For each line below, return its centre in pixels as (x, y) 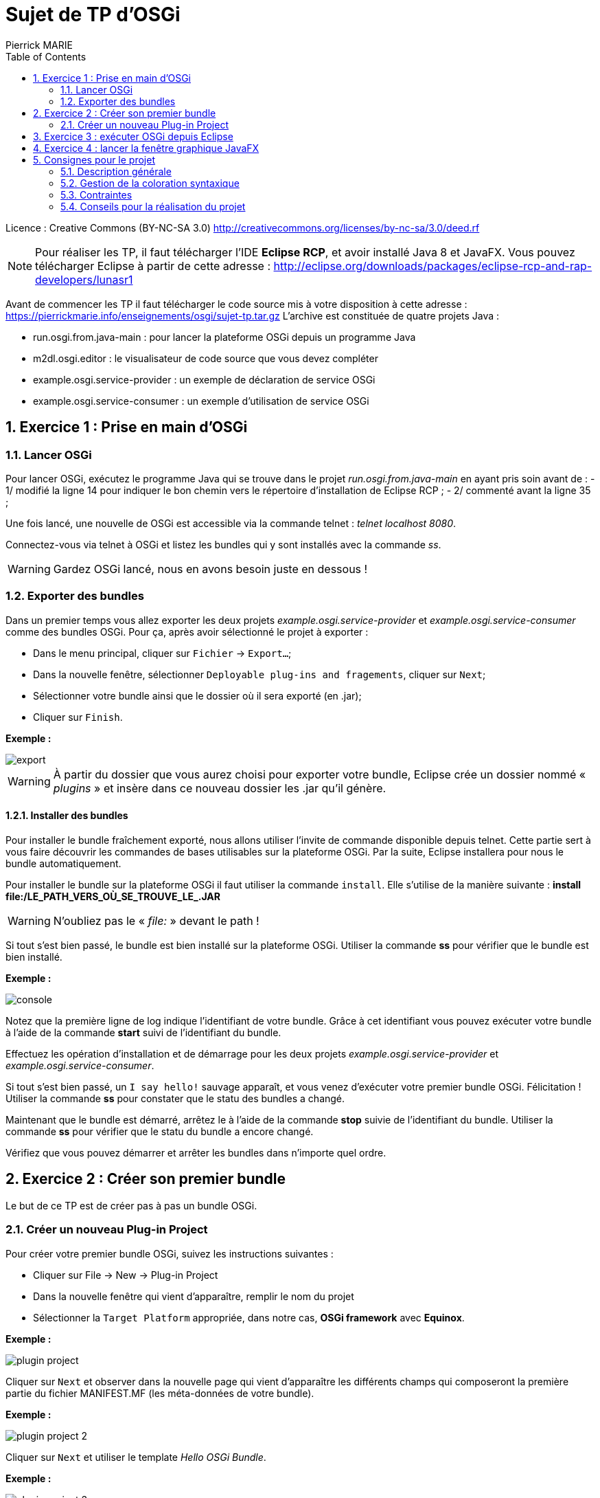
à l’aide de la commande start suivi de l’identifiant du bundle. (143, 1032)
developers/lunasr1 (84, 279)
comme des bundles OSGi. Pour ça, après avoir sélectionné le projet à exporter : (187, 631)
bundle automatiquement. (64, 863)
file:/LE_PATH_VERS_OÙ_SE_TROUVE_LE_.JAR (113, 896)
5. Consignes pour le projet (94, 159)
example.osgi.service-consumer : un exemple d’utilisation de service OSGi (201, 401)
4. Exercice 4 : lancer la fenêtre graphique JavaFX (146, 148)
